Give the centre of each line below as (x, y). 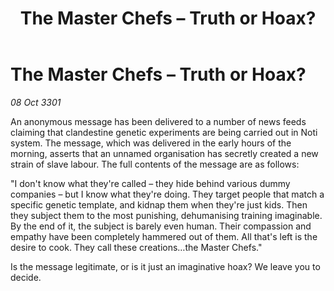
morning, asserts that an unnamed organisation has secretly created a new (164, 153)
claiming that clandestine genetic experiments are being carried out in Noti (164, 132)
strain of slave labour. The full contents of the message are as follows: (155, 164)
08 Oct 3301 (36, 102)
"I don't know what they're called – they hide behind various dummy (150, 183)
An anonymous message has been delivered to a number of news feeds (158, 121)
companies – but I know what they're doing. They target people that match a (167, 194)
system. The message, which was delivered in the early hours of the (151, 143)
